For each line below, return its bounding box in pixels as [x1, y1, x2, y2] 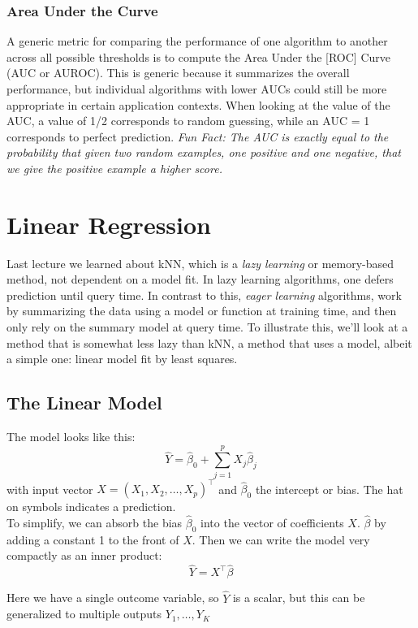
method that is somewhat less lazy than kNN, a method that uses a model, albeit [6, 334, 412, 351]
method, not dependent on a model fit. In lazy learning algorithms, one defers [6, 271, 394, 288]
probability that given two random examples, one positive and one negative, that [6, 144, 401, 161]
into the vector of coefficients [200, 514, 344, 531]
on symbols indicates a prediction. [6, 498, 176, 515]
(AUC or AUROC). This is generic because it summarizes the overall [6, 64, 350, 81]
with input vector [6, 480, 93, 497]
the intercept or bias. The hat [255, 480, 403, 497]
